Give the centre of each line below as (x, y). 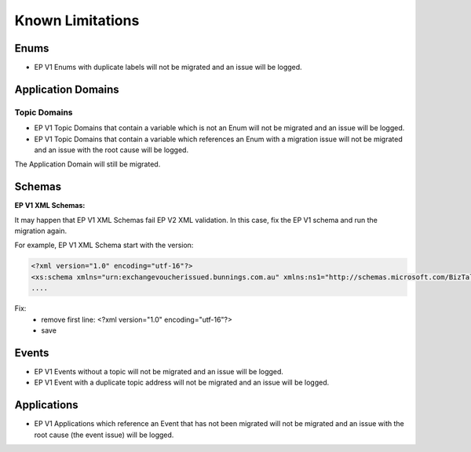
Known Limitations (77, 20)
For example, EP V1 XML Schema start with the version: (104, 245)
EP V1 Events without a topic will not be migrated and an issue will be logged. (159, 371)
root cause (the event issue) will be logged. (104, 435)
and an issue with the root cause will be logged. (111, 150)
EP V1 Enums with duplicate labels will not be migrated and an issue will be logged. (168, 67)
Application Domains (67, 89)
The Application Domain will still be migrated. (88, 164)
